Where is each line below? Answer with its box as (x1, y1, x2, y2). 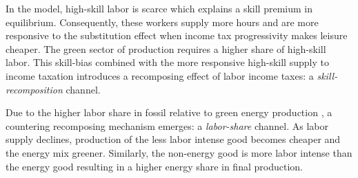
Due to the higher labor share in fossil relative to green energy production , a (6, 105, 332, 120)
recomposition (6, 82, 63, 96)
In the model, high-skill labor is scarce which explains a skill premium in (6, 1, 313, 15)
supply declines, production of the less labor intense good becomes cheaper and (6, 132, 341, 146)
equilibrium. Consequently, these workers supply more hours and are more (6, 14, 319, 29)
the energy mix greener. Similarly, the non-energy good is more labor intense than (6, 145, 352, 159)
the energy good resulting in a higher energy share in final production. (6, 159, 303, 173)
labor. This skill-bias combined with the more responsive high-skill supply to (6, 55, 329, 69)
